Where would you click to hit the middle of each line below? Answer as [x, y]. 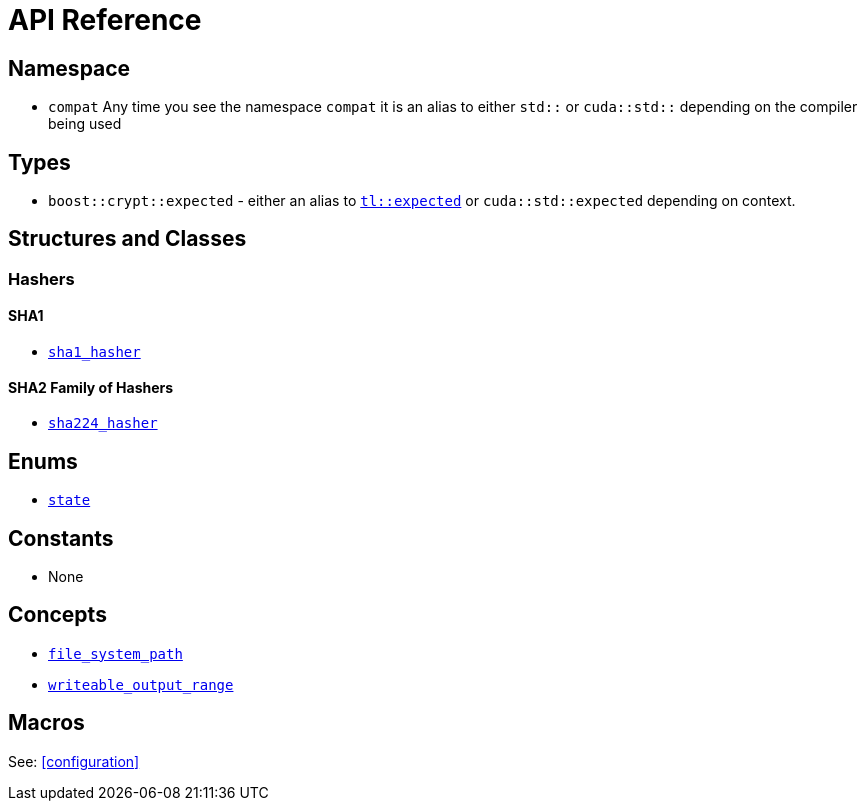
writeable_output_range [141, 684]
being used [85, 124]
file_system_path [115, 653]
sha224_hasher [103, 423]
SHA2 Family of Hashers [91, 387]
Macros [46, 723]
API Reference [105, 20]
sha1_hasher [94, 352]
